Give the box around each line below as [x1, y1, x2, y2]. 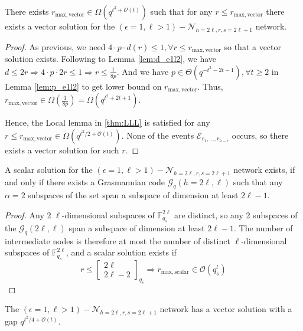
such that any [233, 176, 283, 188]
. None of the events [121, 129, 194, 141]
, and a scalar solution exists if [66, 246, 177, 258]
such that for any [150, 5, 213, 17]
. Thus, [197, 80, 223, 92]
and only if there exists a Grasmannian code [5, 176, 165, 188]
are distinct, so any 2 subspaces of [174, 208, 298, 221]
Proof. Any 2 [5, 208, 51, 221]
